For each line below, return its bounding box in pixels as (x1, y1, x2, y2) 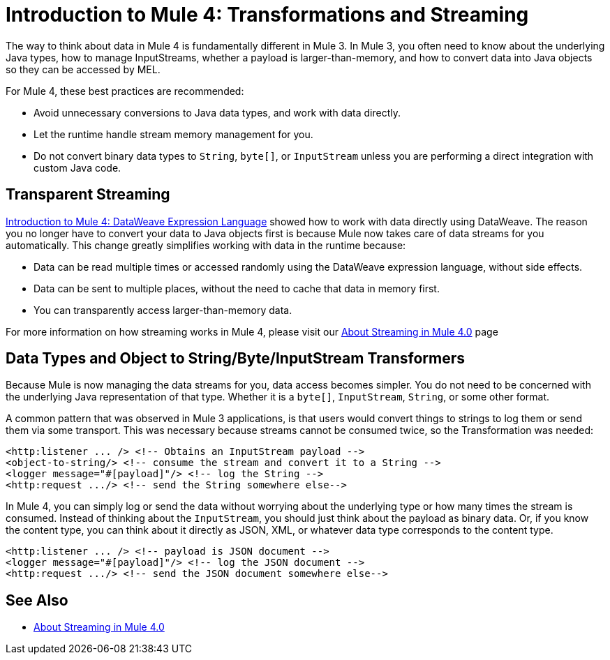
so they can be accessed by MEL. (6, 63, 161, 75)
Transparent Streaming (6, 186, 170, 204)
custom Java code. (34, 161, 121, 174)
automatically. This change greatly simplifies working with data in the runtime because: (6, 239, 406, 251)
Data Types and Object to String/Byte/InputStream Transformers (6, 350, 466, 368)
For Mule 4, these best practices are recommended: (6, 84, 244, 97)
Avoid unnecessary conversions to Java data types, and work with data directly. (34, 106, 401, 119)
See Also (6, 591, 68, 609)
